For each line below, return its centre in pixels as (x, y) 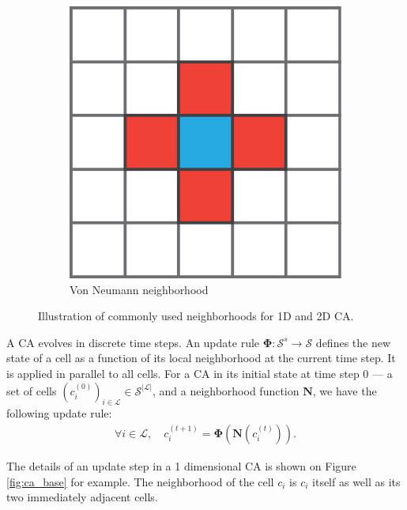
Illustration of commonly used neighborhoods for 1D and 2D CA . (196, 316)
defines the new (353, 342)
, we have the (345, 390)
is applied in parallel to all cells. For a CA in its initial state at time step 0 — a (200, 373)
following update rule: (59, 413)
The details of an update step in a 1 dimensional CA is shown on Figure (181, 465)
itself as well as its (356, 481)
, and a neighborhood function (226, 390)
